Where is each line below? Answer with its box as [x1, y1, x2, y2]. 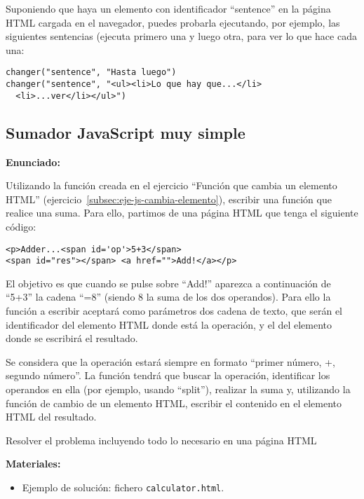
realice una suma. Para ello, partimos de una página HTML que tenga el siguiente [6, 205, 358, 220]
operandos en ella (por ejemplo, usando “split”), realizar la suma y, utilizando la [6, 381, 351, 396]
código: [6, 219, 36, 233]
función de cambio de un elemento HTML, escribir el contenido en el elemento [6, 395, 342, 410]
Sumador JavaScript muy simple [6, 121, 245, 143]
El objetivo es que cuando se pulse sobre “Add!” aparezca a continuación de [6, 275, 331, 290]
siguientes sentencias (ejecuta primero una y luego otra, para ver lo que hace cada [6, 29, 357, 43]
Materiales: [6, 456, 61, 471]
